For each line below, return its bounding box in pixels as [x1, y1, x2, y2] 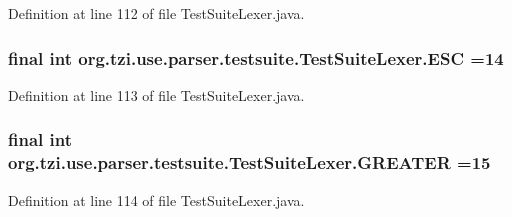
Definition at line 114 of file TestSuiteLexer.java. [8, 189, 305, 210]
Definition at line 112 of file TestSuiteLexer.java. [8, 3, 305, 23]
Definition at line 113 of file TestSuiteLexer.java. [8, 84, 305, 105]
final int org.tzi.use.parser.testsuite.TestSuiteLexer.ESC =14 [8, 45, 504, 70]
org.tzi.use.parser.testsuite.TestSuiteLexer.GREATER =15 [8, 150, 491, 175]
